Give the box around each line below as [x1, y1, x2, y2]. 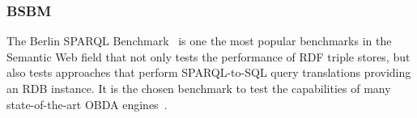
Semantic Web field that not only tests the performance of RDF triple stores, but [6, 48, 411, 65]
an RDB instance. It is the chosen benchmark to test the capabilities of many [6, 80, 391, 96]
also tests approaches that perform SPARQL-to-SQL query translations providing [6, 64, 411, 81]
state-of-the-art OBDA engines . [6, 95, 168, 112]
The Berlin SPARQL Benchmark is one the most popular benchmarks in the [6, 32, 392, 49]
